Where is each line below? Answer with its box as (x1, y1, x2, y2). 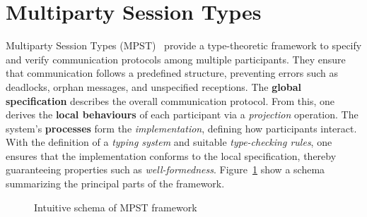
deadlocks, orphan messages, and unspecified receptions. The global (6, 79, 302, 94)
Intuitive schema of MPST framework (34, 199, 197, 214)
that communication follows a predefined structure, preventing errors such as (6, 66, 339, 80)
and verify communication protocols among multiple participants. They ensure (6, 51, 346, 66)
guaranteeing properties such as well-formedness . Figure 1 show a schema (6, 162, 325, 177)
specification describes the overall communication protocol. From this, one (6, 93, 334, 108)
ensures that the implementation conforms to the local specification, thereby (6, 148, 337, 163)
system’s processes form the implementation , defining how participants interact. (6, 120, 357, 135)
